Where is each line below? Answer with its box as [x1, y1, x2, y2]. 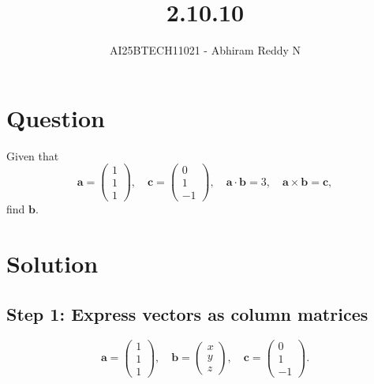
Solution [6, 247, 99, 280]
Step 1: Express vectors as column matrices [6, 301, 368, 326]
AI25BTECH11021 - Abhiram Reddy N [109, 42, 301, 58]
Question [6, 101, 105, 134]
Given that [6, 147, 59, 164]
